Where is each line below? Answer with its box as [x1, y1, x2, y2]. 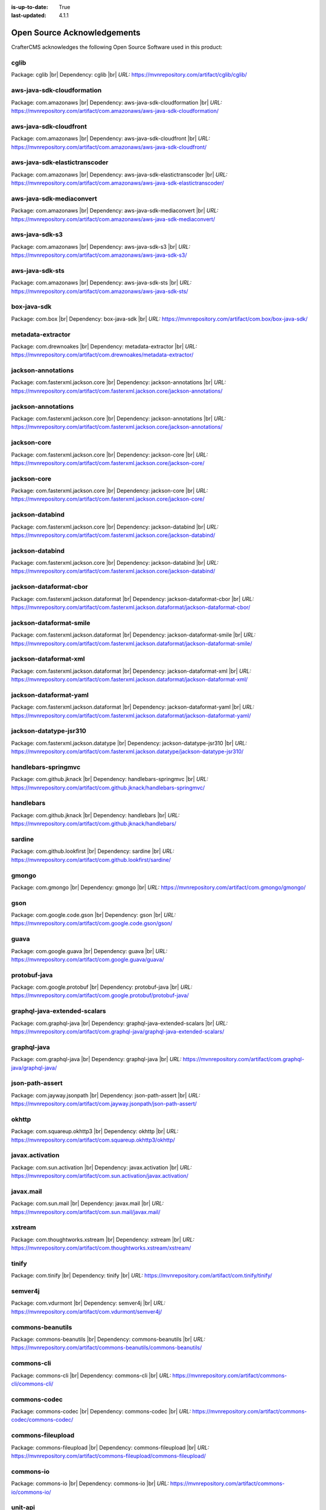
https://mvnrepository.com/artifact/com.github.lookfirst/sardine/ [11, 856, 171, 863]
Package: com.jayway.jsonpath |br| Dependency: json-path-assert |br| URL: [11, 1091, 200, 1099]
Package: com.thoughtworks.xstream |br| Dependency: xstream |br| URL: [11, 1236, 194, 1243]
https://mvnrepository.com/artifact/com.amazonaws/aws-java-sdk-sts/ [11, 288, 188, 295]
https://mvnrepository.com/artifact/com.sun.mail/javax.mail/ [11, 1208, 161, 1215]
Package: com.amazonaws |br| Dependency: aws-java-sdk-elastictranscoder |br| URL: [11, 171, 228, 178]
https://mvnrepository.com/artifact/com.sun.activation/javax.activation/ [11, 1172, 189, 1180]
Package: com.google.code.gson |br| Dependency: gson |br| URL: [11, 911, 176, 919]
